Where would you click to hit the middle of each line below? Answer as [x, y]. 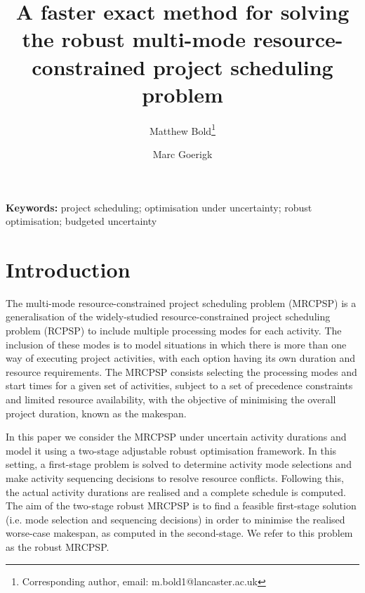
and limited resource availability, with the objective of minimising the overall [171, 399]
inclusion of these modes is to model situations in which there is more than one [176, 344]
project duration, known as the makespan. [96, 413]
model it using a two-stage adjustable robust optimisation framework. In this [171, 450]
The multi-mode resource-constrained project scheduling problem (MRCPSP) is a [181, 302]
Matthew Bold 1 [182, 129]
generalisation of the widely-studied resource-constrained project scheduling [168, 317]
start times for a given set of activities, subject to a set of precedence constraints [179, 385]
